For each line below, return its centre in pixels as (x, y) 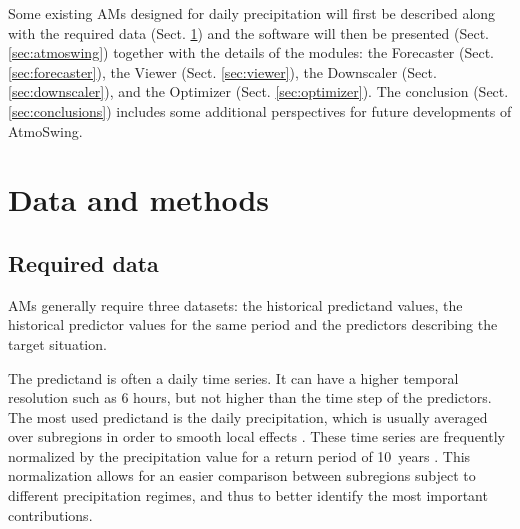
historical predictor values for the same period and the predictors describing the (253, 324)
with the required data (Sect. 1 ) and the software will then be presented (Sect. (248, 32)
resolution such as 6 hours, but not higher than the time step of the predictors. (250, 397)
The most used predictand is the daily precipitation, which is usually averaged (248, 416)
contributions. (50, 514)
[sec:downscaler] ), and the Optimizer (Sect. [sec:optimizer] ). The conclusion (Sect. (258, 91)
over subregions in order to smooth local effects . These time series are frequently (256, 436)
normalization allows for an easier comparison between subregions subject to (242, 475)
